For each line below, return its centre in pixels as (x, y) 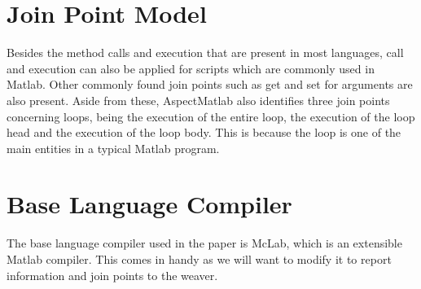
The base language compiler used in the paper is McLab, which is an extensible (204, 243)
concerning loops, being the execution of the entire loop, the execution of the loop (211, 116)
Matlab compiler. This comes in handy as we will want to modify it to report (199, 259)
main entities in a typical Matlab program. (113, 148)
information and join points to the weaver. (112, 275)
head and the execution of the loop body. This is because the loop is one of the (204, 132)
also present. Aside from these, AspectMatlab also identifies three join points (198, 100)
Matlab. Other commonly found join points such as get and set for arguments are (210, 84)
